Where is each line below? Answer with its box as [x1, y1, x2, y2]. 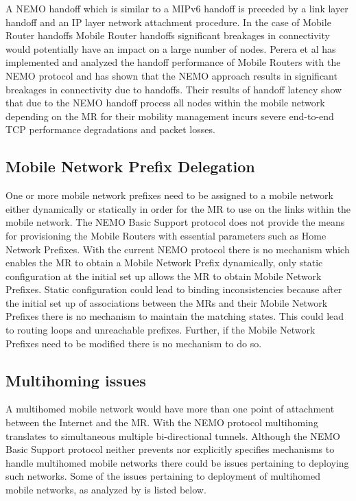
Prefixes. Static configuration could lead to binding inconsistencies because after [5, 282, 342, 296]
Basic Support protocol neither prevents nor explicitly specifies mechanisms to [5, 442, 335, 456]
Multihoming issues [5, 369, 146, 391]
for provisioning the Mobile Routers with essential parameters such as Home [5, 228, 327, 242]
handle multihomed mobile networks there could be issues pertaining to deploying [5, 455, 349, 469]
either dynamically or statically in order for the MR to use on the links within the [5, 201, 351, 215]
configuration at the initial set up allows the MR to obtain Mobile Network [5, 268, 322, 283]
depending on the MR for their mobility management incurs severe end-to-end [5, 108, 334, 123]
